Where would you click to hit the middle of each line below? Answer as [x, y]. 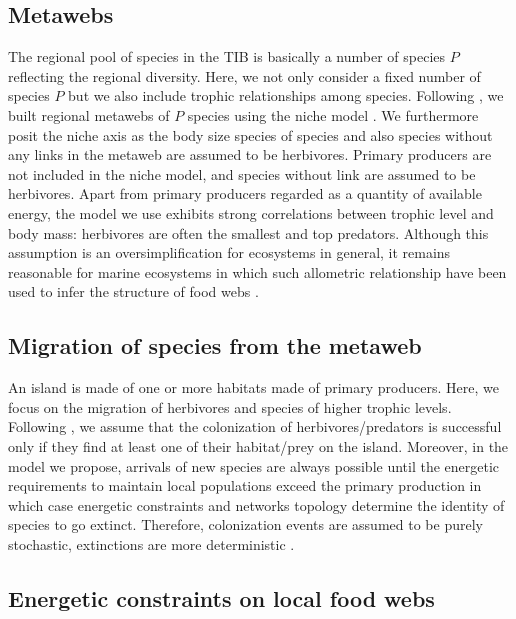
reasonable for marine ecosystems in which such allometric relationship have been [257, 271]
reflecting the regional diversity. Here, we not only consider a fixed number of [244, 75]
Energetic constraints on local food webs [221, 597]
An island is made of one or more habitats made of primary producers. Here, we [253, 387]
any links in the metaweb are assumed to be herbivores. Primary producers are [250, 154]
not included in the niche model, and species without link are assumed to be [242, 173]
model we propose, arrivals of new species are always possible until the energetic [254, 465]
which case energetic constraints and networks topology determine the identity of [256, 504]
